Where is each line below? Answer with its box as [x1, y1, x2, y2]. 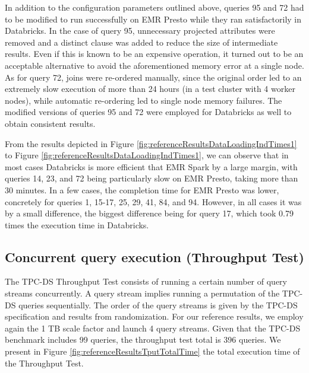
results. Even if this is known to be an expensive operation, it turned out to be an [5, 47, 304, 60]
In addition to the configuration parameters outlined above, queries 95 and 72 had [5, 1, 304, 13]
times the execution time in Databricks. [5, 218, 149, 231]
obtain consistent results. [5, 117, 96, 129]
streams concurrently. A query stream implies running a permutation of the [5, 287, 280, 299]
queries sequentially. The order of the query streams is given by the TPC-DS [18, 298, 298, 311]
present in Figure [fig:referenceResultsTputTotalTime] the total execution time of [5, 345, 300, 358]
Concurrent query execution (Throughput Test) [5, 247, 304, 266]
